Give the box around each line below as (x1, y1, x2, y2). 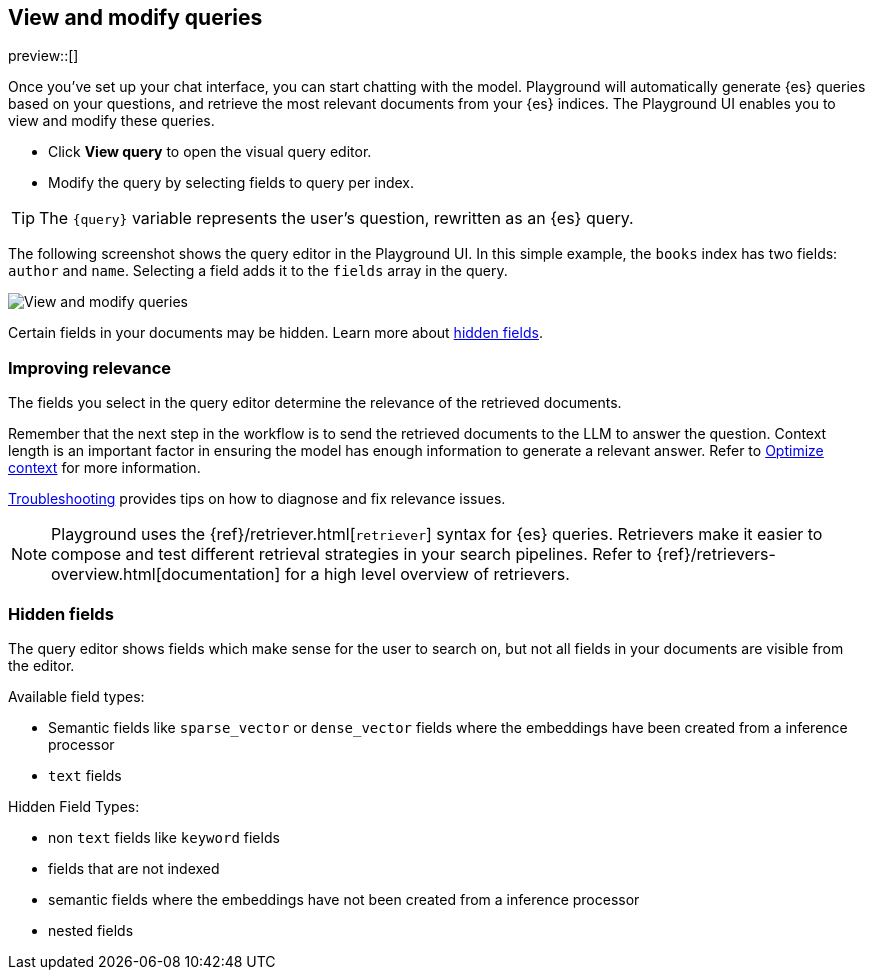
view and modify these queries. (8, 112, 215, 130)
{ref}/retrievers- (656, 544, 776, 565)
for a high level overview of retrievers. (284, 564, 570, 585)
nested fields (48, 921, 134, 939)
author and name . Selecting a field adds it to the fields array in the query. (8, 262, 508, 280)
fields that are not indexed (48, 859, 220, 877)
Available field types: (8, 687, 145, 705)
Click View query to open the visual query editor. (48, 143, 372, 161)
